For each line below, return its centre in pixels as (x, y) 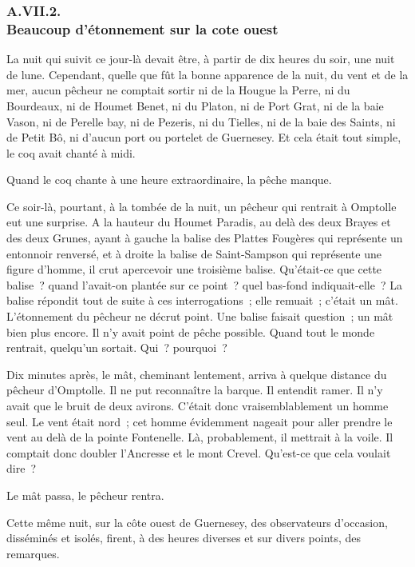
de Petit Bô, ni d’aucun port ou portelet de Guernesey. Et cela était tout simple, (204, 137)
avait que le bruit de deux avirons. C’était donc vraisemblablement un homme (198, 406)
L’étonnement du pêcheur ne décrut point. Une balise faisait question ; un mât (200, 316)
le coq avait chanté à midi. (71, 152)
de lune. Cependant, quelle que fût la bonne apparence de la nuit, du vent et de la (207, 74)
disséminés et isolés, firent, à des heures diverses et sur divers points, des (184, 538)
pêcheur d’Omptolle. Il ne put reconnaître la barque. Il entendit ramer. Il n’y (195, 390)
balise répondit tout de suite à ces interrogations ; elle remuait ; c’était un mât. (202, 300)
